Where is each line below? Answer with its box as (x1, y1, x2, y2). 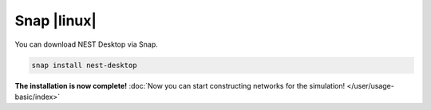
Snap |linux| (14, 12, 97, 29)
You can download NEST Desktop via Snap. (14, 40, 159, 49)
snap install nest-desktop (31, 60, 137, 70)
